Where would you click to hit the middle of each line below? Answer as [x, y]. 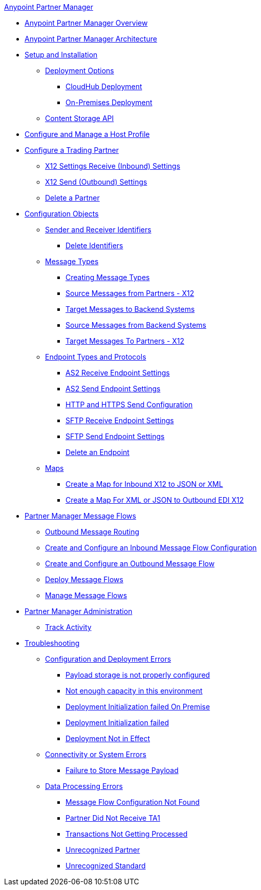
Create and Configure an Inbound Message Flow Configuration [151, 548]
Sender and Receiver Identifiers [98, 230]
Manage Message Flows [86, 595]
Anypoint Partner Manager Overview [86, 23]
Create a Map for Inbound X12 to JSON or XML [144, 484]
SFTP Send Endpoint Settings [115, 436]
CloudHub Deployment [104, 86]
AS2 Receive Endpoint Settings [118, 373]
